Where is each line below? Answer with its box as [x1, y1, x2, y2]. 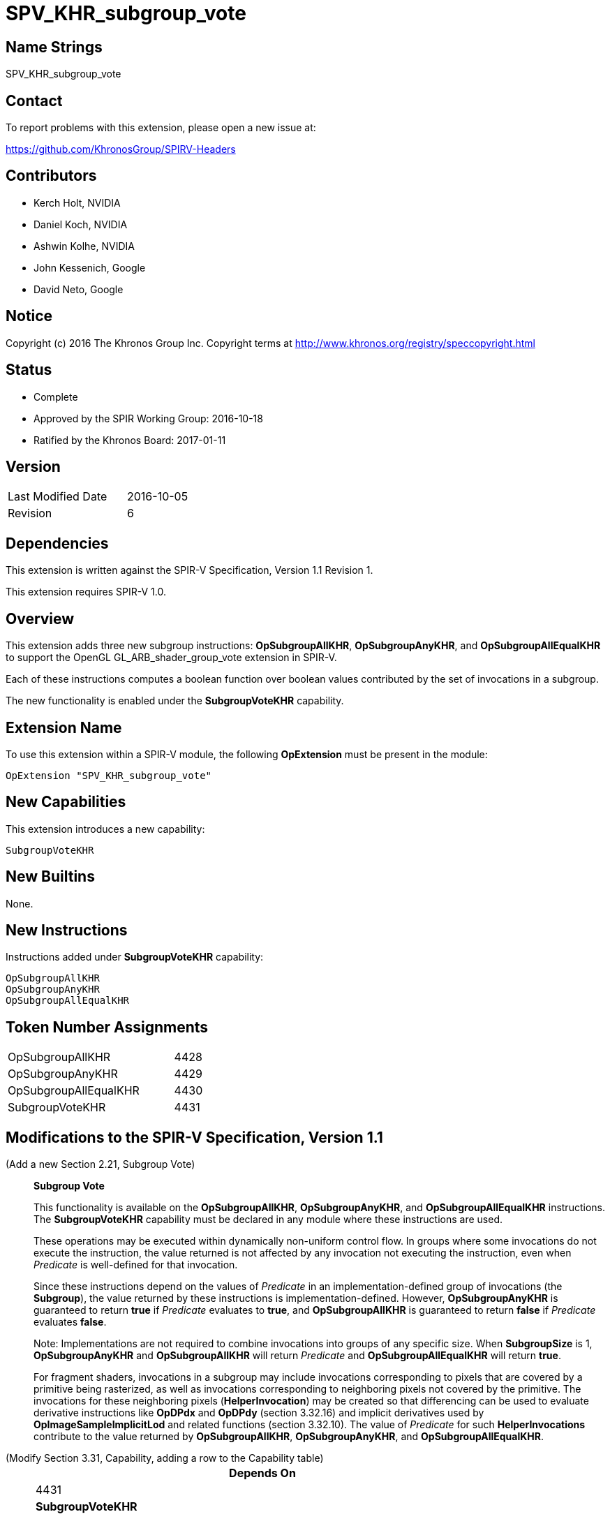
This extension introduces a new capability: [6, 822, 205, 835]
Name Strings [6, 38, 103, 56]
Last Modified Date [8, 489, 107, 504]
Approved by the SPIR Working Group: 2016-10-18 [34, 412, 263, 424]
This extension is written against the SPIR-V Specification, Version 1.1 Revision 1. [6, 564, 373, 577]
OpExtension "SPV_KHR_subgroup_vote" [6, 769, 212, 781]
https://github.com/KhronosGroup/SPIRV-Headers [6, 143, 236, 156]
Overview [6, 609, 75, 628]
